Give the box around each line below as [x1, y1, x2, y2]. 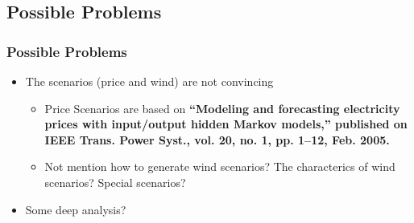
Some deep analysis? [25, 201, 126, 217]
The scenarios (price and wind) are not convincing [25, 73, 274, 89]
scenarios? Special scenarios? [44, 173, 186, 190]
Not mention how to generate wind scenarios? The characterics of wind [44, 158, 395, 175]
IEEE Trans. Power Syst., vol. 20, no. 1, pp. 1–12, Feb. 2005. [44, 131, 390, 148]
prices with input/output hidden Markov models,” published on [44, 116, 408, 132]
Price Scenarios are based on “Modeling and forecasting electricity [44, 99, 400, 116]
